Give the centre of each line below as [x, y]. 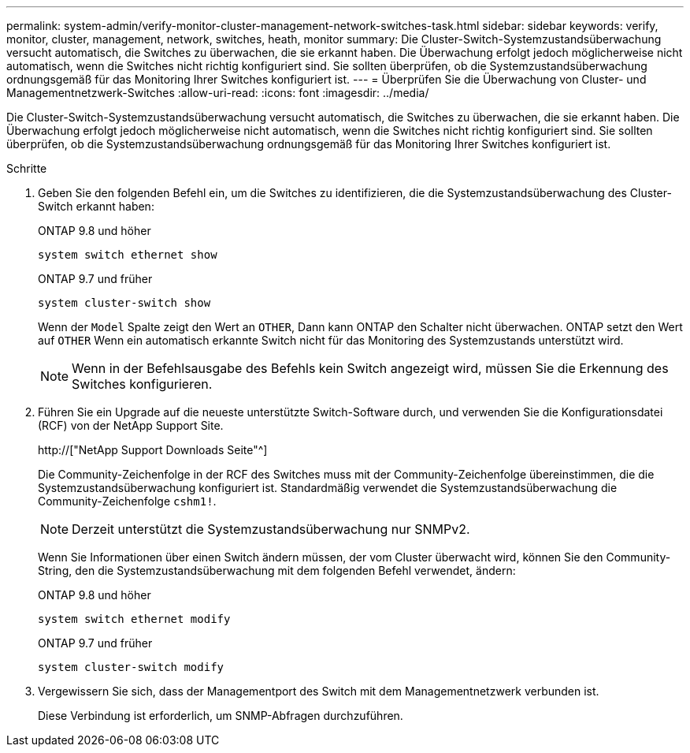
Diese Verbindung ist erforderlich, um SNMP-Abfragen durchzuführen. [221, 716]
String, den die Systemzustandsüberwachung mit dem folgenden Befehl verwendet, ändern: [277, 570]
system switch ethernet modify [134, 619]
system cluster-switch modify [131, 667]
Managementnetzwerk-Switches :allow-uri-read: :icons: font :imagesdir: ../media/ [218, 93]
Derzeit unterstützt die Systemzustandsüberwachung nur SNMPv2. [271, 529]
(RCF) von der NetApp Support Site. [131, 425]
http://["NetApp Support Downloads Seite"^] [153, 450]
